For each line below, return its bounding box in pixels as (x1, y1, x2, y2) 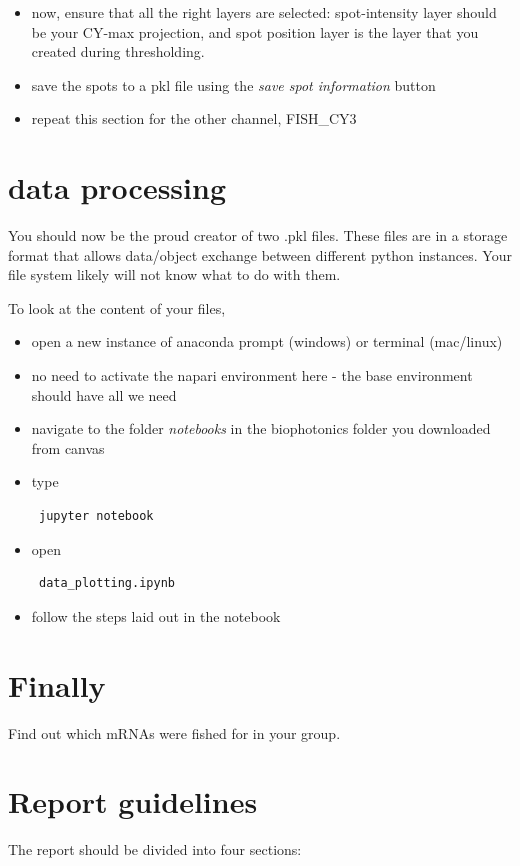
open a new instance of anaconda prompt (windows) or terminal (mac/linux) (31, 331, 503, 352)
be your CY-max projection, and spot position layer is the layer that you (31, 21, 479, 42)
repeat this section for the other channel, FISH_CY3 (31, 108, 357, 129)
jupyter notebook (38, 509, 154, 524)
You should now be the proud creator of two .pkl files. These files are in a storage (8, 225, 508, 246)
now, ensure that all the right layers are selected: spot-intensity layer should (31, 2, 497, 22)
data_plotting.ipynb (38, 576, 175, 591)
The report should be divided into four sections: (8, 839, 302, 860)
